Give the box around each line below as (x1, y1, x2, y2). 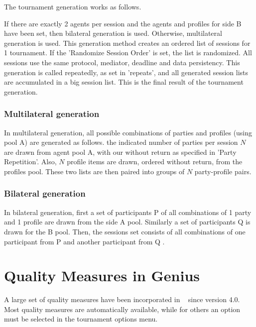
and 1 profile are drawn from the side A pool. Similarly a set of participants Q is (4, 217, 251, 227)
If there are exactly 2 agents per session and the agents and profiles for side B (4, 18, 242, 28)
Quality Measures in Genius (4, 265, 200, 286)
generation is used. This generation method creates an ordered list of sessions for (4, 37, 251, 48)
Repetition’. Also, (4, 156, 57, 167)
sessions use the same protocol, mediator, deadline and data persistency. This (4, 57, 240, 67)
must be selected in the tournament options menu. (4, 314, 158, 324)
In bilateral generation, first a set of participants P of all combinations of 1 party (4, 207, 252, 217)
